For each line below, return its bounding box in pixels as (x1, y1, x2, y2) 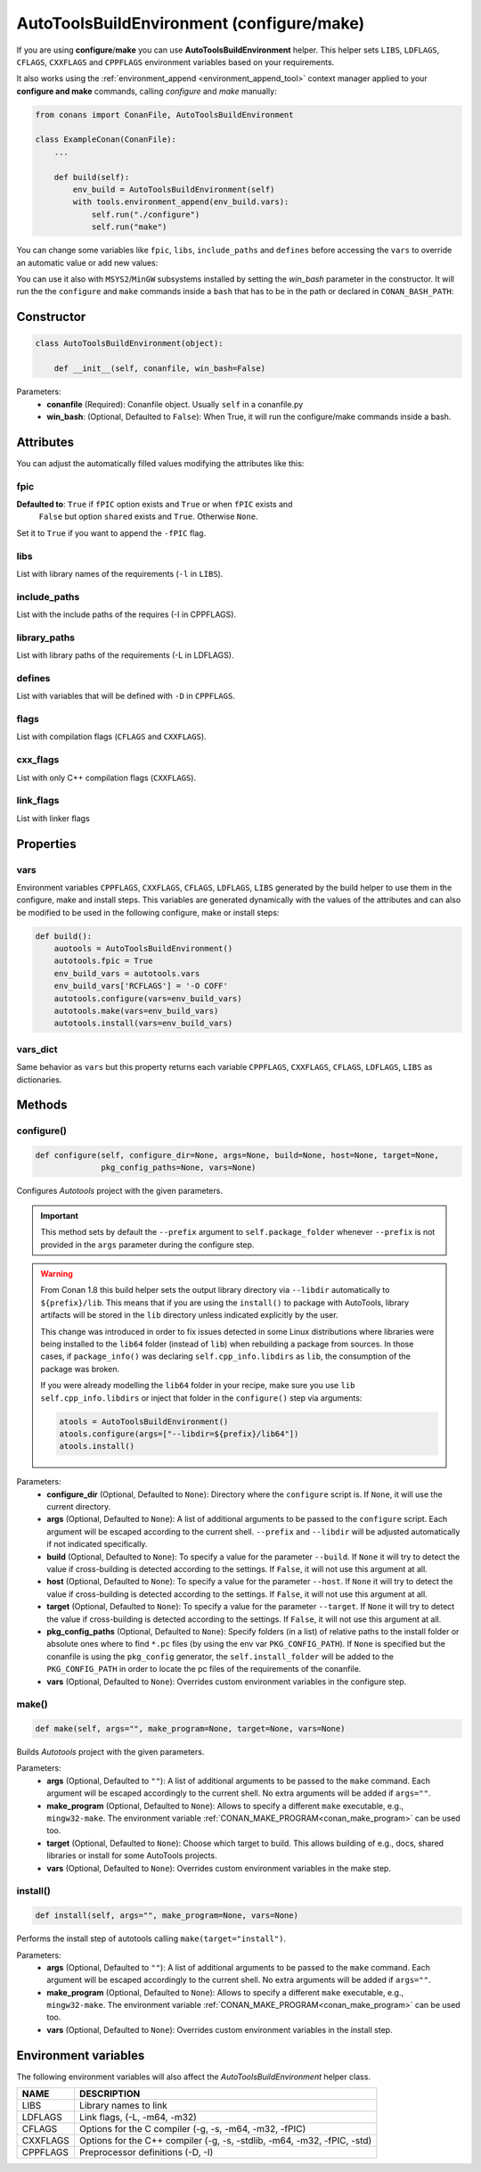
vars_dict (16, 1043, 58, 1056)
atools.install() (59, 1441, 135, 1452)
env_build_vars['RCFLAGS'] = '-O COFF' (53, 981, 229, 991)
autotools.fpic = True (53, 956, 153, 967)
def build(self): (53, 172, 130, 182)
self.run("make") (91, 222, 167, 232)
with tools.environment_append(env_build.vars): (72, 197, 289, 207)
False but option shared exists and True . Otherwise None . (38, 511, 258, 522)
